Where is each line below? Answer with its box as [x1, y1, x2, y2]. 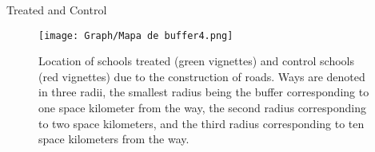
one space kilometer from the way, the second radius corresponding [38, 99, 366, 116]
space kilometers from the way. [38, 131, 189, 147]
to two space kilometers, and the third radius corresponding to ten [38, 115, 365, 131]
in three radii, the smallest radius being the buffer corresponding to [38, 84, 369, 100]
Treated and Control [6, 2, 107, 18]
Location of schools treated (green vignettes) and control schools [38, 53, 355, 69]
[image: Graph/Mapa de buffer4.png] [38, 29, 233, 41]
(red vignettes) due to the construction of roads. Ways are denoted [38, 68, 365, 84]
